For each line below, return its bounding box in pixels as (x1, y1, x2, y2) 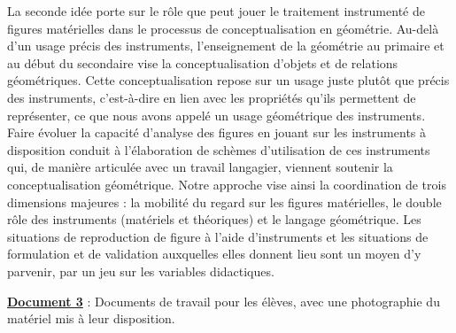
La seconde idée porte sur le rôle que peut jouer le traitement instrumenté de (7, 2, 425, 19)
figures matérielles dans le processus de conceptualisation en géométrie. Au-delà (7, 19, 439, 37)
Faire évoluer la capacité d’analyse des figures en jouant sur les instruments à (7, 123, 427, 142)
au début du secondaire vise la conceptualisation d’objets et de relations (7, 53, 398, 72)
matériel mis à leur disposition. (7, 309, 175, 328)
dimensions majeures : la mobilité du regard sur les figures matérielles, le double (7, 192, 442, 211)
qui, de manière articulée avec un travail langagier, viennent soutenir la (7, 158, 393, 176)
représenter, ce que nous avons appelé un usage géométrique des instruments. (7, 105, 426, 124)
